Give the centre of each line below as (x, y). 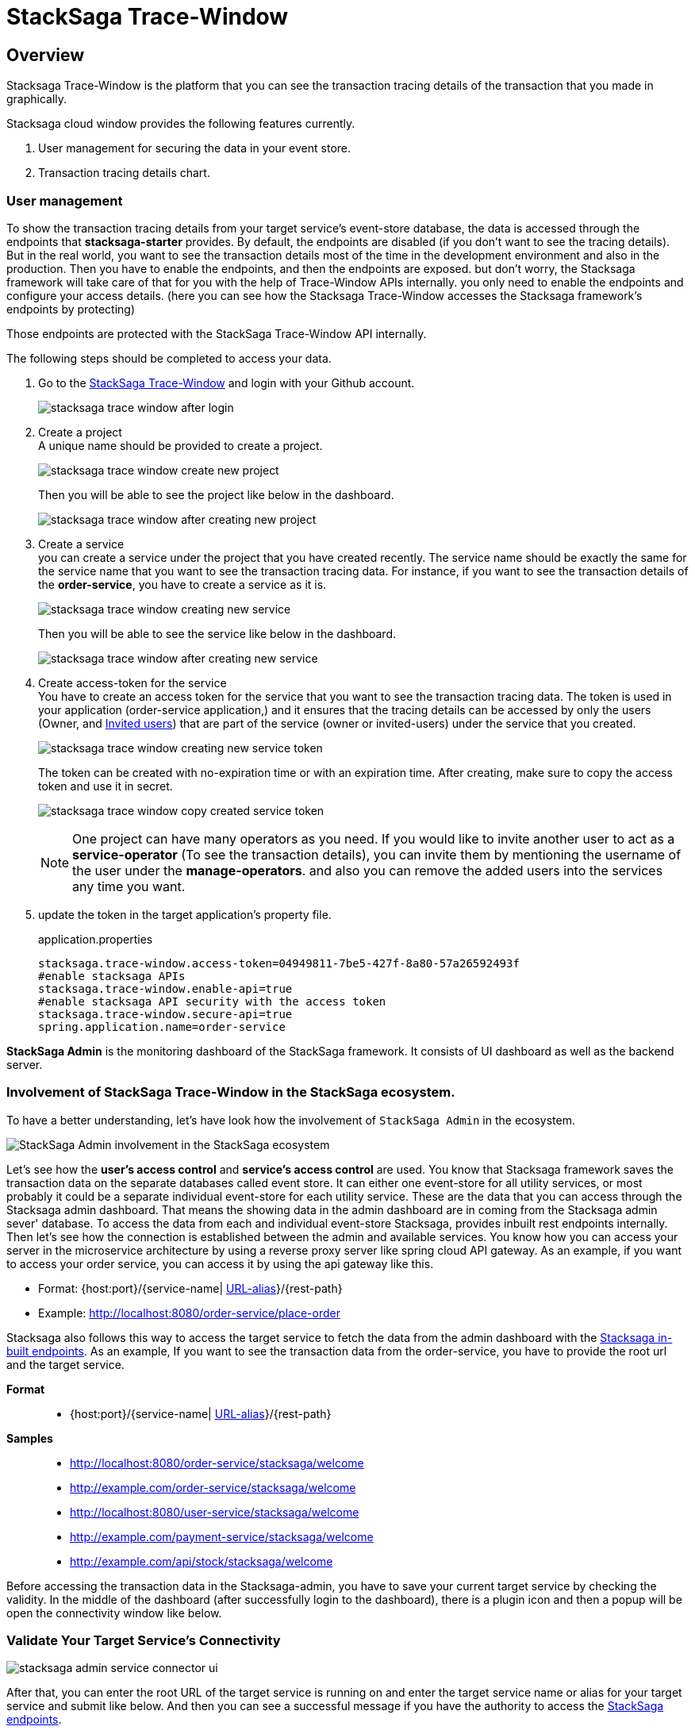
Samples (30, 1438)
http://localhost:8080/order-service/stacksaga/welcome (217, 1463)
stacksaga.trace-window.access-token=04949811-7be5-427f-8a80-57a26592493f (279, 963)
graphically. (37, 99)
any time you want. (129, 886)
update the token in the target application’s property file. (185, 914)
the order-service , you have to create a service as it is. (182, 584)
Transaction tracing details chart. (124, 173)
